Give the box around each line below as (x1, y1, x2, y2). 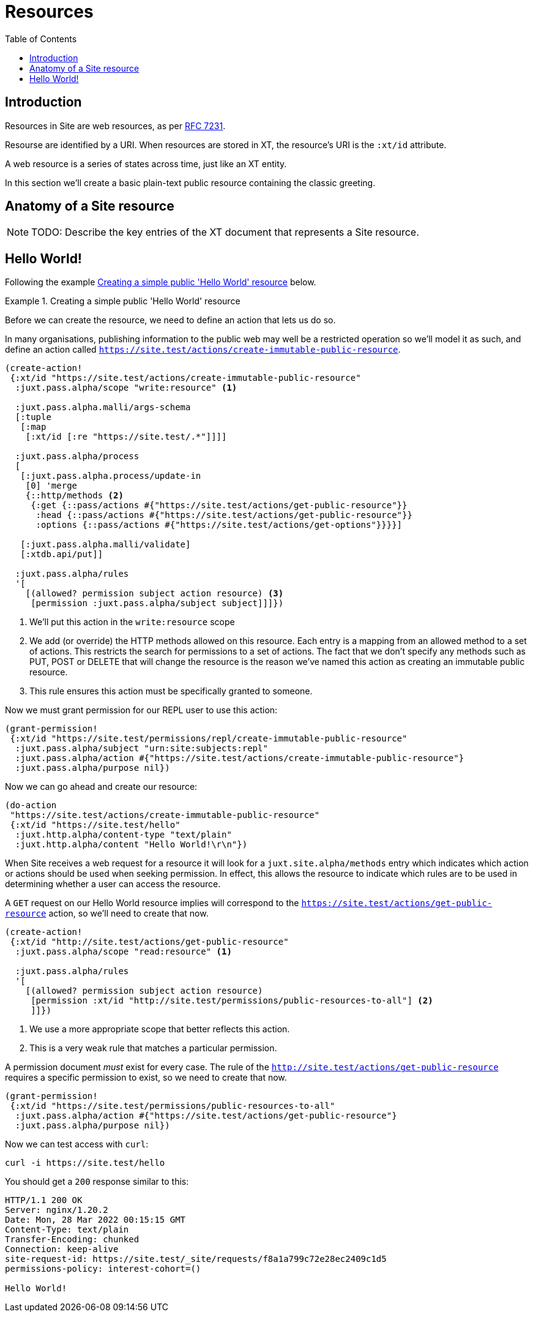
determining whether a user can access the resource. (5, 879, 221, 890)
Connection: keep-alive (5, 1244, 119, 1255)
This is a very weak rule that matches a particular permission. (29, 1043, 277, 1054)
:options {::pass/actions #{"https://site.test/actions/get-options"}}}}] (35, 520, 403, 530)
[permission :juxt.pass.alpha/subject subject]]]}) (31, 598, 284, 609)
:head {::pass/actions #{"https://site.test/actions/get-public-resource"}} (35, 510, 412, 520)
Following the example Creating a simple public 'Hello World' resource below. (5, 277, 316, 288)
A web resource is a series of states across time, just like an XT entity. (5, 158, 287, 169)
